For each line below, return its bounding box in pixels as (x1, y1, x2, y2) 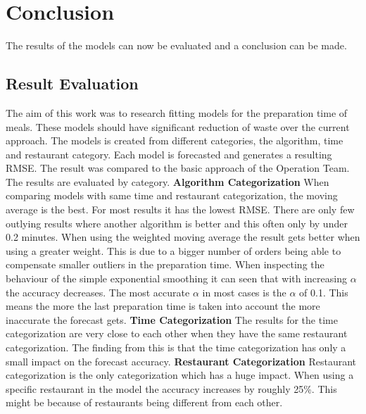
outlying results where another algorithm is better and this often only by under (6, 215, 348, 230)
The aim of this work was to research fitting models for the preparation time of (6, 105, 348, 120)
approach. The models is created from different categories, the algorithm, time (6, 133, 343, 148)
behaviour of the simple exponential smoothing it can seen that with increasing (6, 271, 347, 286)
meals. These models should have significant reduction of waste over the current (6, 119, 350, 134)
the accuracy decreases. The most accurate (6, 284, 190, 299)
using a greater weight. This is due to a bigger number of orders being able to (6, 243, 341, 258)
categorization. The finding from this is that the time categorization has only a (6, 340, 346, 355)
